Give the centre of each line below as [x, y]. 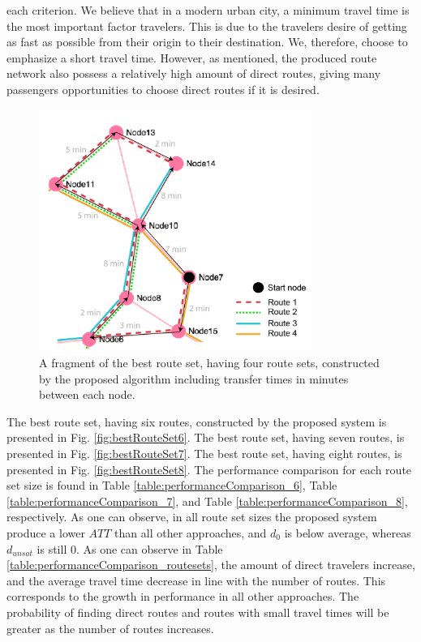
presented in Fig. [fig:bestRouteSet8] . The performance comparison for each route [209, 469]
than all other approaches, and [191, 533]
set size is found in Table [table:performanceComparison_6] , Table [172, 485]
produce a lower [46, 533]
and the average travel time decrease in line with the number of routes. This [196, 580]
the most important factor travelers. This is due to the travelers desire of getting [207, 26]
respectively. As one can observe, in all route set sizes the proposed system [192, 517]
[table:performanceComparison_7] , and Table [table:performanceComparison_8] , [207, 501]
